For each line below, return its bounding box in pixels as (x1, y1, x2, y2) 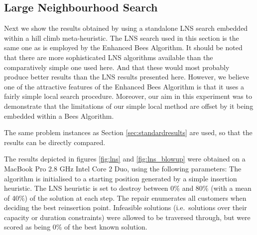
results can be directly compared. (4, 137, 106, 147)
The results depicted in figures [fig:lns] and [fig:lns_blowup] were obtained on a (4, 154, 246, 164)
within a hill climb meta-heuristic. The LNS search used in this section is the (4, 32, 239, 43)
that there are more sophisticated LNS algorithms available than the (4, 52, 213, 62)
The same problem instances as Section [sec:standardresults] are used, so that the (4, 127, 253, 138)
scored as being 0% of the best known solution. (4, 222, 147, 232)
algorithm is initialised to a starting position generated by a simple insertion (4, 173, 237, 183)
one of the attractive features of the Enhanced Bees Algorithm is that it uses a (4, 81, 244, 91)
